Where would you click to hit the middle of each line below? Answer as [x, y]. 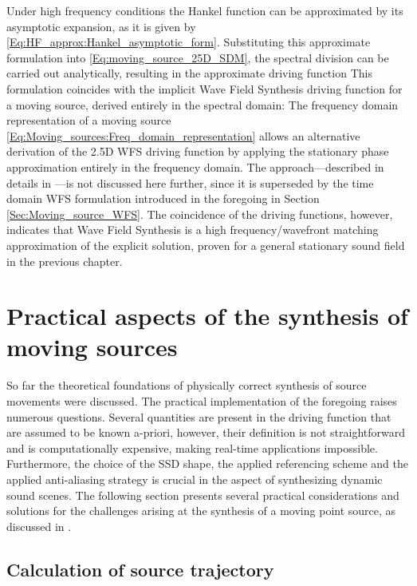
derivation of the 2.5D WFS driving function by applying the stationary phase [198, 151]
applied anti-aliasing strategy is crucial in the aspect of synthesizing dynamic [195, 479]
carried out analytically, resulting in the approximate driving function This [189, 73]
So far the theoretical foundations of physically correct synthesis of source [187, 385]
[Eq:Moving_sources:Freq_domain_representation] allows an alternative [183, 135]
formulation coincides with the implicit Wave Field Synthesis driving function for [205, 88]
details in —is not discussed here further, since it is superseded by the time [190, 182]
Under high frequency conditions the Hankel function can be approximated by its [205, 10]
